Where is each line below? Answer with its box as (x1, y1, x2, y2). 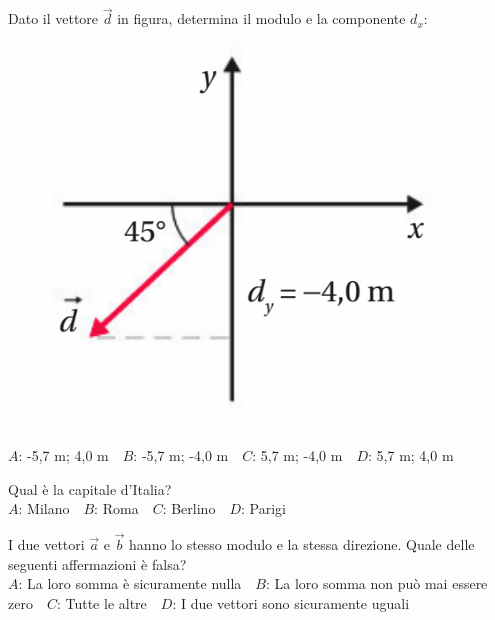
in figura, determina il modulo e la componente (117, 8, 406, 29)
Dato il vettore (8, 8, 99, 29)
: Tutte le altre (56, 592, 147, 613)
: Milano (18, 498, 70, 519)
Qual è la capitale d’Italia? (8, 478, 172, 499)
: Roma (94, 498, 139, 519)
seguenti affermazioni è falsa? (8, 553, 187, 574)
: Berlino (162, 498, 216, 519)
